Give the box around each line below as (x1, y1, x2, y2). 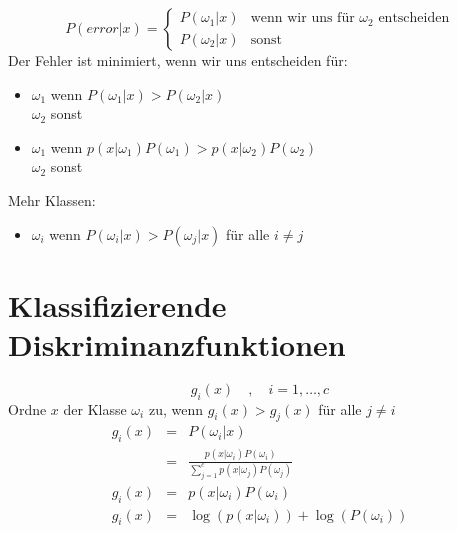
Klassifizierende (8, 284, 227, 325)
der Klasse (63, 398, 127, 419)
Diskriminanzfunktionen (8, 323, 346, 364)
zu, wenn (148, 398, 203, 419)
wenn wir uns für (250, 11, 355, 26)
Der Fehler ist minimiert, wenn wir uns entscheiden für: (8, 50, 348, 70)
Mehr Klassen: (8, 189, 96, 210)
